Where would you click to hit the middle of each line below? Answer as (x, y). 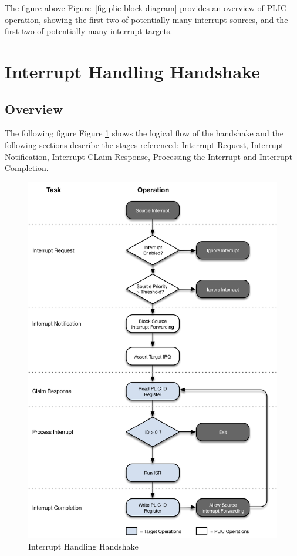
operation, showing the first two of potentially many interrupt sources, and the (146, 19)
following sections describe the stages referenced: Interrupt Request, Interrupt (144, 144)
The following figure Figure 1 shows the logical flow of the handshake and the (144, 133)
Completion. (27, 168)
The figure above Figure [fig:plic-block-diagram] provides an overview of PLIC (146, 8)
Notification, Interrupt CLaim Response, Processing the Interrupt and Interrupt (149, 156)
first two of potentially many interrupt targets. (89, 31)
